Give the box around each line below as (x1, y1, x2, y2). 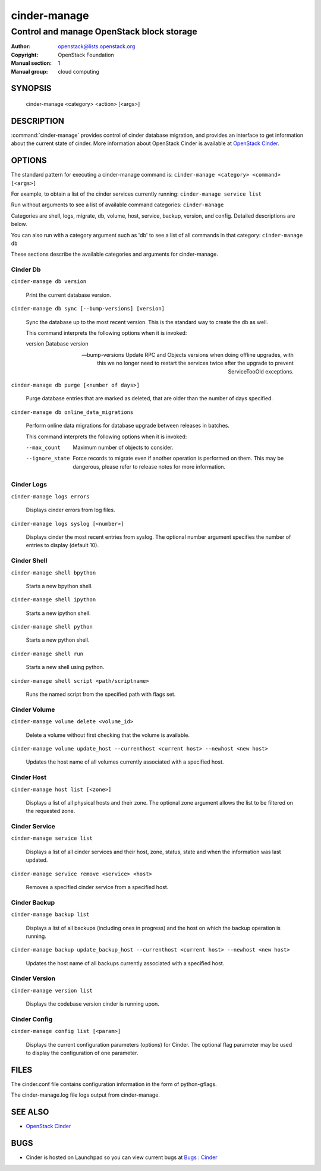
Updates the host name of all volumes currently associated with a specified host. (26, 758, 224, 765)
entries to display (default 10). (26, 542, 99, 549)
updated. (26, 856, 48, 864)
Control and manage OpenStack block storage (11, 26, 197, 37)
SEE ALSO (11, 1107, 49, 1117)
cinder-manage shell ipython (11, 597, 96, 603)
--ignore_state (26, 455, 71, 462)
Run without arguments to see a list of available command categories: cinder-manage (11, 201, 224, 208)
